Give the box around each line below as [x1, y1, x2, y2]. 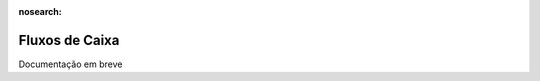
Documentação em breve [18, 58, 123, 70]
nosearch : [18, 6, 62, 17]
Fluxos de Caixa [18, 31, 120, 49]
